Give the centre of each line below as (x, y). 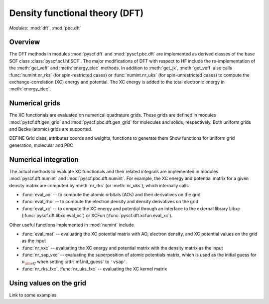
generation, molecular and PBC (41, 145)
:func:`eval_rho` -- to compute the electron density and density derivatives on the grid (110, 202)
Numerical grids (35, 103)
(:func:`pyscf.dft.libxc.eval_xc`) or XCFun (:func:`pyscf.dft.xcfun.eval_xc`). (97, 216)
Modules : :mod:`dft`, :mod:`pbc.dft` (45, 28)
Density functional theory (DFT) (76, 13)
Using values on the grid (48, 283)
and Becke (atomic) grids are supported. (51, 129)
